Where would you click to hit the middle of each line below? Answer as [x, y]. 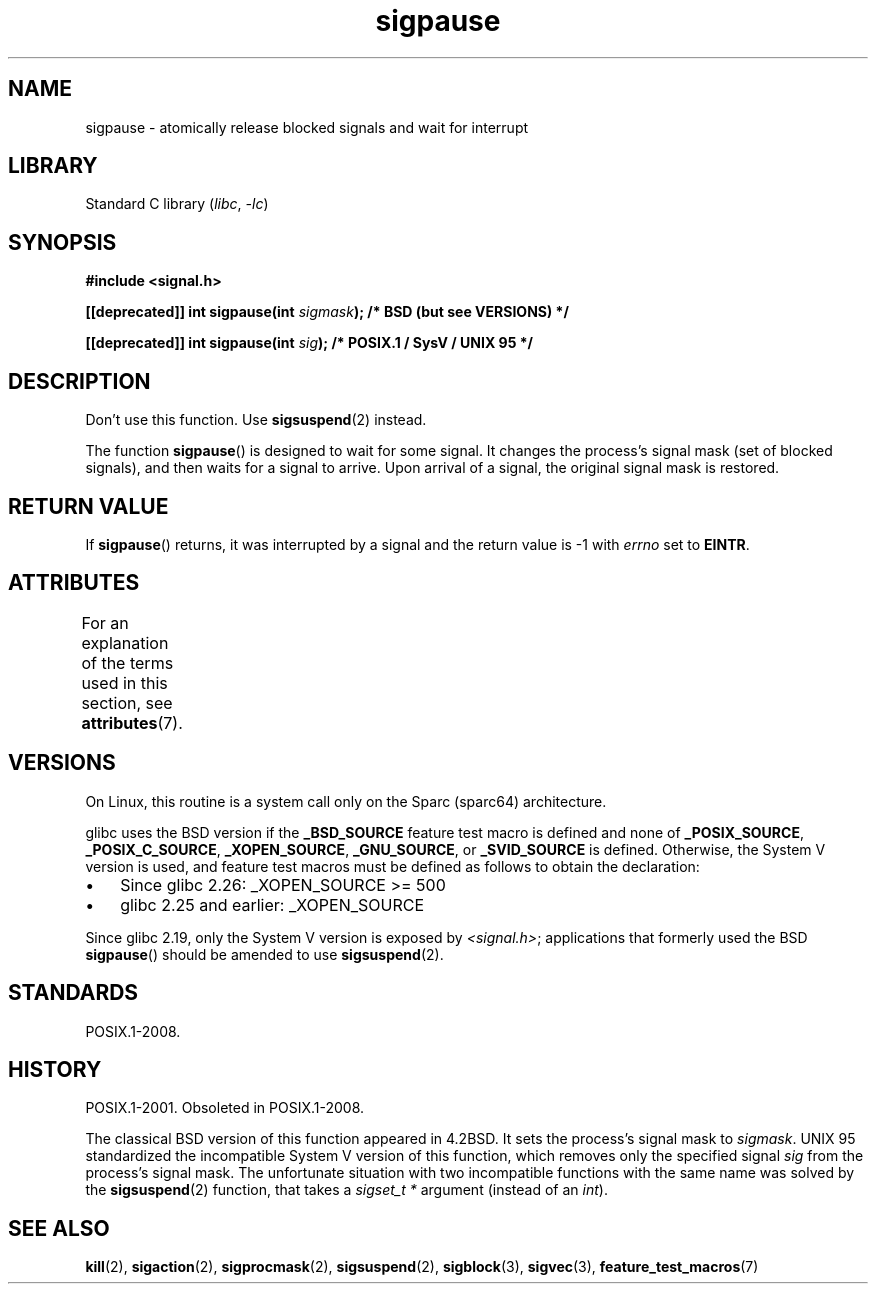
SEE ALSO [59, 1228]
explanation [125, 642]
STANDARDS [73, 993]
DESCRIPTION [79, 381]
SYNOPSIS [62, 242]
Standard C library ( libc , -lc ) [177, 204]
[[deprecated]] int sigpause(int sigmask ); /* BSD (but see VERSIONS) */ [327, 312]
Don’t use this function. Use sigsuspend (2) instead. [256, 420]
